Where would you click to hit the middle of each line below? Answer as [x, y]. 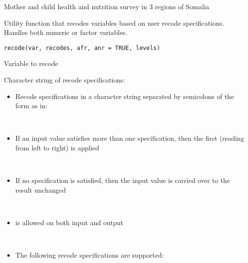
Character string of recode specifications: [65, 80]
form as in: [31, 106]
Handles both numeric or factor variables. [66, 32]
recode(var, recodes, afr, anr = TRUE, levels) [82, 48]
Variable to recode [31, 63]
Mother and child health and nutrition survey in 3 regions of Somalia [107, 6]
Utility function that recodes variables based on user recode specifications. [114, 23]
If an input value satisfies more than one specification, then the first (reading [130, 138]
